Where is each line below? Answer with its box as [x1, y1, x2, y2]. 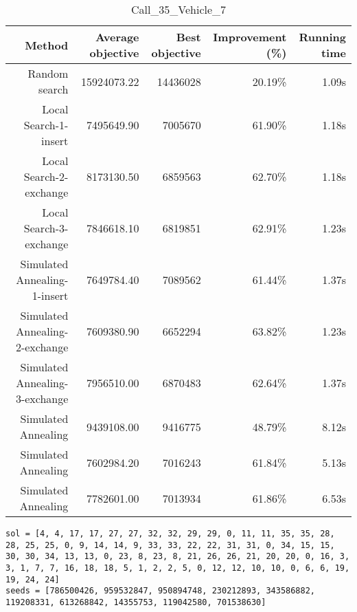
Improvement [213, 29, 287, 45]
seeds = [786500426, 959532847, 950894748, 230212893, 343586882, [5, 586, 316, 596]
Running [299, 29, 346, 45]
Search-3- [23, 220, 69, 236]
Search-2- [23, 168, 69, 184]
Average [95, 29, 139, 45]
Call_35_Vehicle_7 [130, 1, 227, 17]
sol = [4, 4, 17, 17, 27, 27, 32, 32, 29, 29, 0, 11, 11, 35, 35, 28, [5, 529, 335, 538]
